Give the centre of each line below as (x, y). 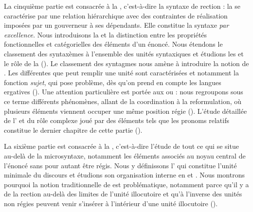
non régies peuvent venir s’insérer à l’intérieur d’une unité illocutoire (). (111, 203)
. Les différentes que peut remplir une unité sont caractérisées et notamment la (121, 73)
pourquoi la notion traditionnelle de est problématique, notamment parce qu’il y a (126, 184)
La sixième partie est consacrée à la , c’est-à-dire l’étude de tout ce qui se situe (121, 146)
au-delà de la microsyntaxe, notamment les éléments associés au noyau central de (125, 155)
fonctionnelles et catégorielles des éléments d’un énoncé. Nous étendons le (113, 44)
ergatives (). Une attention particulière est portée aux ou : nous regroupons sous (124, 92)
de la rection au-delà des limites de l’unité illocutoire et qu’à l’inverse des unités (123, 194)
